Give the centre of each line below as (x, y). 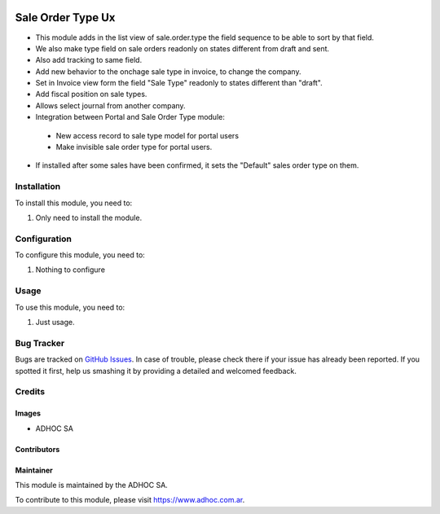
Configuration (44, 239)
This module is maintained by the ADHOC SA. (92, 485)
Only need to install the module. (89, 217)
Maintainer (34, 470)
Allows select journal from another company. (111, 105)
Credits (30, 392)
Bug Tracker (40, 343)
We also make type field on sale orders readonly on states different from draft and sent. (183, 48)
